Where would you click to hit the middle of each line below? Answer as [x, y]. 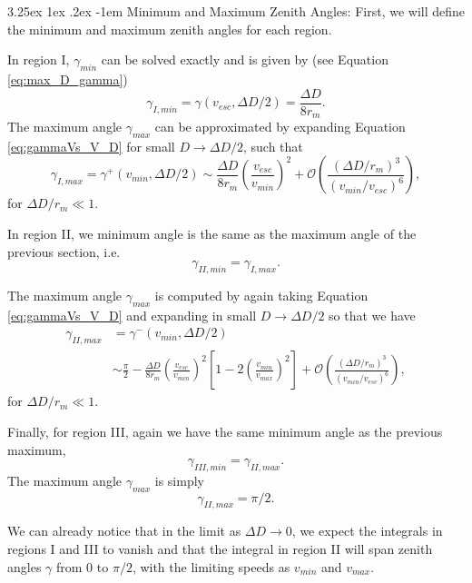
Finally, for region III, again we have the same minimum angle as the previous [225, 431]
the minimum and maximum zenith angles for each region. [170, 29]
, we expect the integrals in [367, 531]
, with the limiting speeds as [211, 566]
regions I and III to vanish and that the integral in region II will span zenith [220, 549]
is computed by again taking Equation [261, 296]
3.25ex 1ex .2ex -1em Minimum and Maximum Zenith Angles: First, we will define [236, 11]
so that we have [372, 315]
